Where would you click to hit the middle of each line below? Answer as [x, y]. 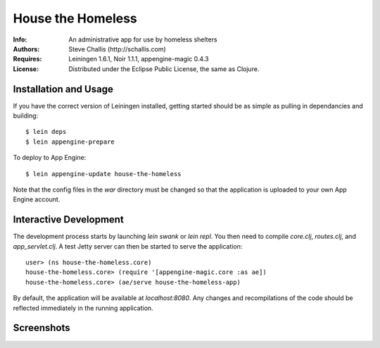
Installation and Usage [63, 89]
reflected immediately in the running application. [83, 308]
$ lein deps [46, 132]
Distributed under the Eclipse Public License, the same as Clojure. [164, 69]
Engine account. [37, 199]
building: [26, 116]
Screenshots [42, 328]
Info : [20, 39]
